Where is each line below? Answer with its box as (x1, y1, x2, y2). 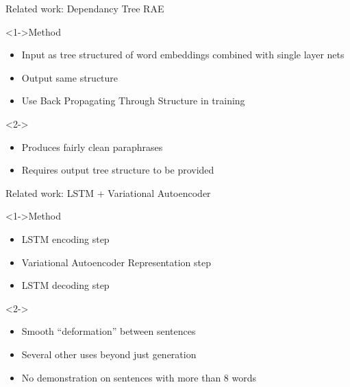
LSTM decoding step (21, 278, 110, 292)
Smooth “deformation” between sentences (21, 324, 196, 338)
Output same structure (21, 70, 118, 84)
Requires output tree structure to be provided (21, 163, 214, 177)
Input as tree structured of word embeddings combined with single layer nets (21, 47, 345, 62)
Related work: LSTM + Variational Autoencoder (5, 185, 211, 200)
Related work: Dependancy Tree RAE (5, 1, 164, 15)
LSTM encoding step (21, 231, 110, 246)
